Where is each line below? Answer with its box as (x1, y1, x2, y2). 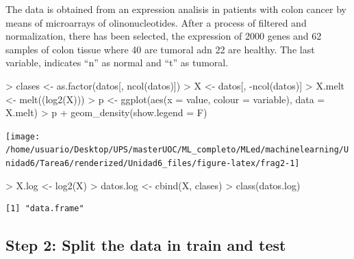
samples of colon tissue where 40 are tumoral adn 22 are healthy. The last (5, 42, 315, 56)
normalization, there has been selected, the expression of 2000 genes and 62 (5, 29, 322, 43)
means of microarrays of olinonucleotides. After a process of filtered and (5, 15, 307, 29)
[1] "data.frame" (5, 204, 84, 214)
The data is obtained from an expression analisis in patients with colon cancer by (5, 2, 346, 16)
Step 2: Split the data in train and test (5, 234, 286, 256)
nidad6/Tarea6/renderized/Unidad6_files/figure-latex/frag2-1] (5, 159, 300, 169)
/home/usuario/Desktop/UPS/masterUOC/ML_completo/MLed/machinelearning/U (5, 145, 349, 155)
